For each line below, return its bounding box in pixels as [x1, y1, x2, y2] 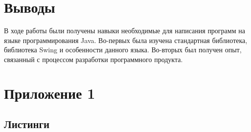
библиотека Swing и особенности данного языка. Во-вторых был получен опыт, [4, 44, 242, 55]
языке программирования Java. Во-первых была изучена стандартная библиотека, [4, 35, 248, 45]
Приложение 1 [4, 83, 95, 103]
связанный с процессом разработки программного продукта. [4, 54, 183, 64]
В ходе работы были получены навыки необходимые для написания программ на [4, 25, 245, 36]
